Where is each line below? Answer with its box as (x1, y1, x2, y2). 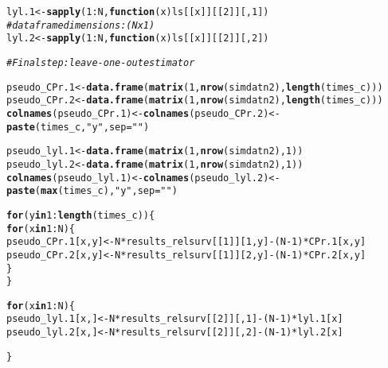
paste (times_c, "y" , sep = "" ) (6, 121, 150, 133)
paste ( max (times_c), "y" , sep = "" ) (6, 185, 178, 197)
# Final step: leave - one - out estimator (6, 56, 195, 68)
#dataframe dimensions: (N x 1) (6, 19, 155, 31)
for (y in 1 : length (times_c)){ (6, 209, 155, 221)
